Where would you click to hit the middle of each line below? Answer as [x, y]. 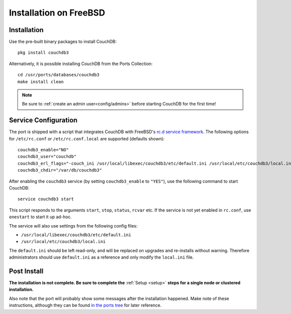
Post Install [26, 271]
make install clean [41, 82]
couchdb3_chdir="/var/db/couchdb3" [60, 170]
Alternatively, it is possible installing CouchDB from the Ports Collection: [81, 64]
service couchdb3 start [46, 199]
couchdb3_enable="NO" [43, 150]
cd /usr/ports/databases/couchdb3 [58, 75]
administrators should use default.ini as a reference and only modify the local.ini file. [101, 257]
